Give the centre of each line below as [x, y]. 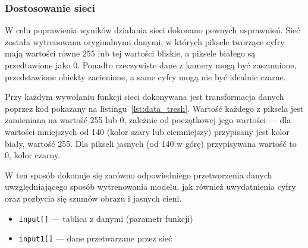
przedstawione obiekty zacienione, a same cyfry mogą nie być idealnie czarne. [145, 76]
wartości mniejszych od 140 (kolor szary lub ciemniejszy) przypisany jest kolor [147, 131]
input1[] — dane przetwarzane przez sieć [95, 238]
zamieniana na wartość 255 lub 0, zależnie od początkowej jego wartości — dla [148, 120]
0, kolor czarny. [33, 155]
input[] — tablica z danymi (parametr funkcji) [106, 218]
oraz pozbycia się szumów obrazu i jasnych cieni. [93, 198]
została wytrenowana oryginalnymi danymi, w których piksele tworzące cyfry [145, 41]
